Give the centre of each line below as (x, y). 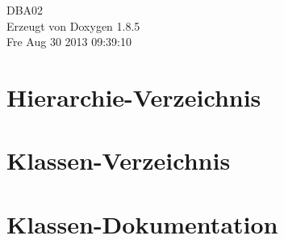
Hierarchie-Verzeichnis (134, 97)
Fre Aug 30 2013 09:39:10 (69, 42)
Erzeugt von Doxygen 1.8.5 (73, 25)
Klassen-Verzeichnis (119, 160)
